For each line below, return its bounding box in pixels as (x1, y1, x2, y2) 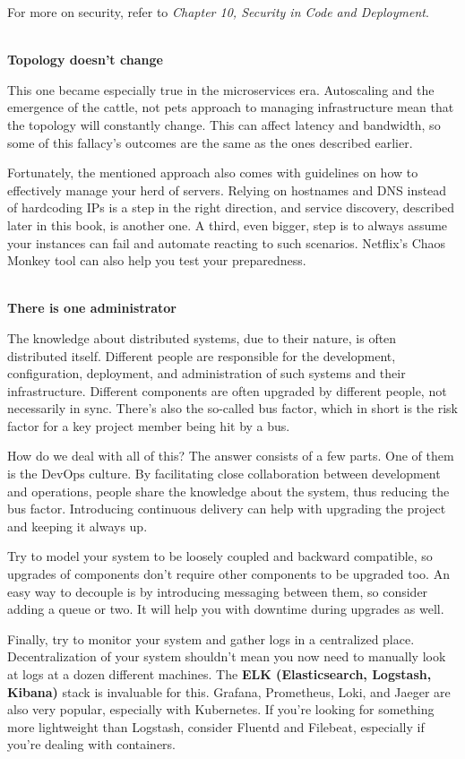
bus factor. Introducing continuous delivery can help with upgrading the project (7, 499, 446, 518)
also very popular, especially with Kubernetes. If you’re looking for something (7, 700, 435, 719)
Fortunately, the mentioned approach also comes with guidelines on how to (7, 163, 418, 182)
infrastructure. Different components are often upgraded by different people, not (7, 381, 447, 400)
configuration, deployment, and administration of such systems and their (7, 364, 406, 383)
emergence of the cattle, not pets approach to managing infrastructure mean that (7, 98, 454, 116)
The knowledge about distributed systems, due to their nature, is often (7, 328, 397, 347)
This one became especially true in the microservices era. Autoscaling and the (7, 80, 435, 99)
